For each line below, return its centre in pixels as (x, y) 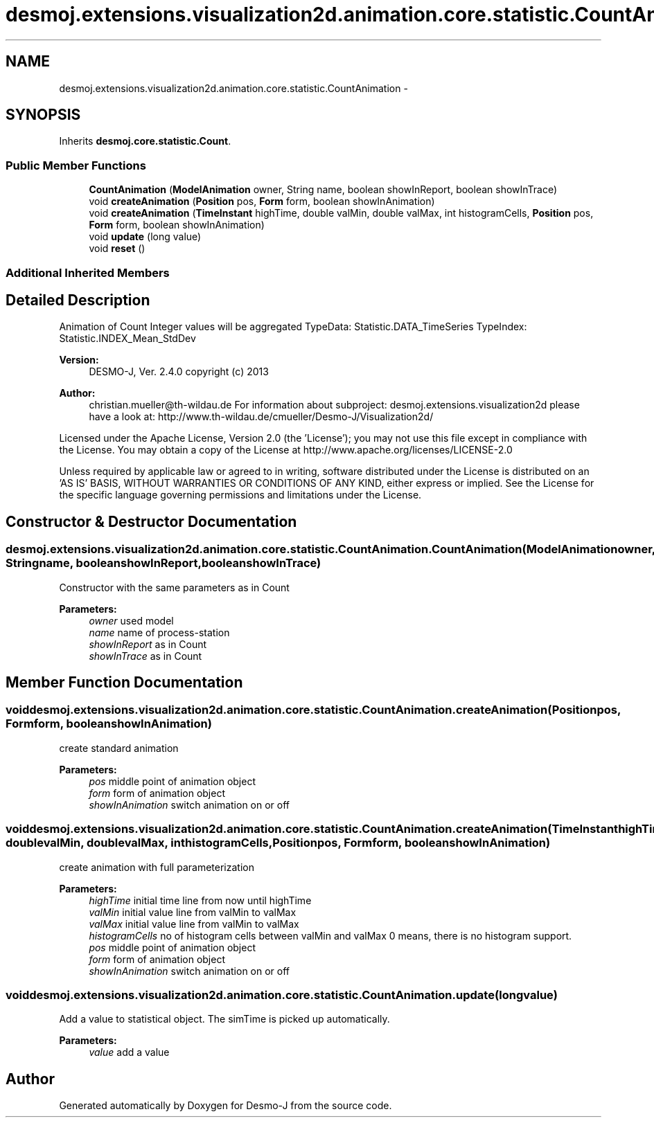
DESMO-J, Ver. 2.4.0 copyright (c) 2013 (179, 372)
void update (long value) (145, 237)
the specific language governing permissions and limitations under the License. (240, 495)
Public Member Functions (76, 165)
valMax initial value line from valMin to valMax (194, 924)
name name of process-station (159, 632)
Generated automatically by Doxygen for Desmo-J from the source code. (226, 1106)
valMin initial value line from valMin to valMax (193, 912)
